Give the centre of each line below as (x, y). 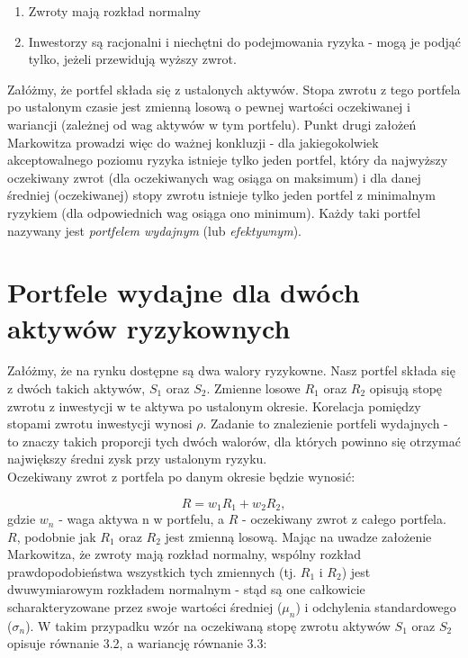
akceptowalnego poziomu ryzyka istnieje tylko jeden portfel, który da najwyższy (228, 160)
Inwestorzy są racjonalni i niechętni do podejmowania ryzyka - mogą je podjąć (244, 41)
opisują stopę (406, 388)
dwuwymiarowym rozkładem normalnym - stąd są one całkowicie (186, 589)
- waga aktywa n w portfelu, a (142, 519)
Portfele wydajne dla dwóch (184, 292)
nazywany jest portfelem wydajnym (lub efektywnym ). (154, 230)
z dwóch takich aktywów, (76, 388)
